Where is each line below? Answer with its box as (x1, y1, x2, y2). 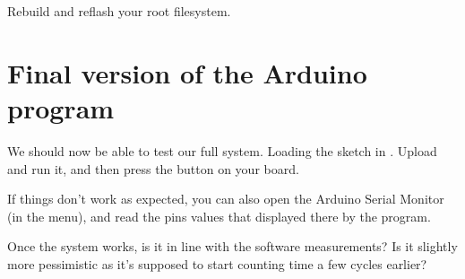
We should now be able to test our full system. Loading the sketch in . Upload (7, 141, 437, 160)
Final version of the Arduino (7, 54, 367, 91)
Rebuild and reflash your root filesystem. (7, 2, 231, 20)
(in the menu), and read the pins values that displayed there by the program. (7, 206, 431, 225)
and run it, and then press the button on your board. (7, 159, 299, 178)
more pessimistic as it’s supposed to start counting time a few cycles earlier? (7, 254, 427, 273)
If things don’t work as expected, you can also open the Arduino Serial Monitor (7, 189, 444, 208)
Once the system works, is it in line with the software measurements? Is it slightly (7, 237, 458, 256)
